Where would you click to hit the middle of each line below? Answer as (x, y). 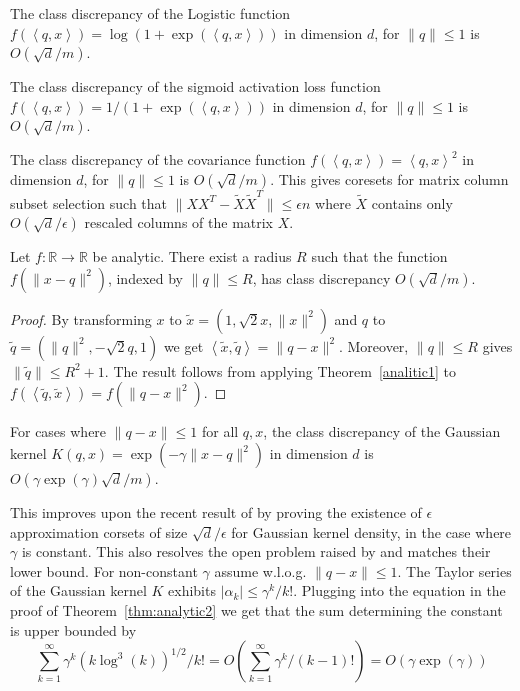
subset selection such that (89, 202)
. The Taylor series (454, 570)
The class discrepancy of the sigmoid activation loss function (195, 86)
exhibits (192, 590)
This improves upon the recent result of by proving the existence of (216, 512)
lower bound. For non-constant (104, 570)
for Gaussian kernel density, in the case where (371, 531)
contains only (412, 202)
